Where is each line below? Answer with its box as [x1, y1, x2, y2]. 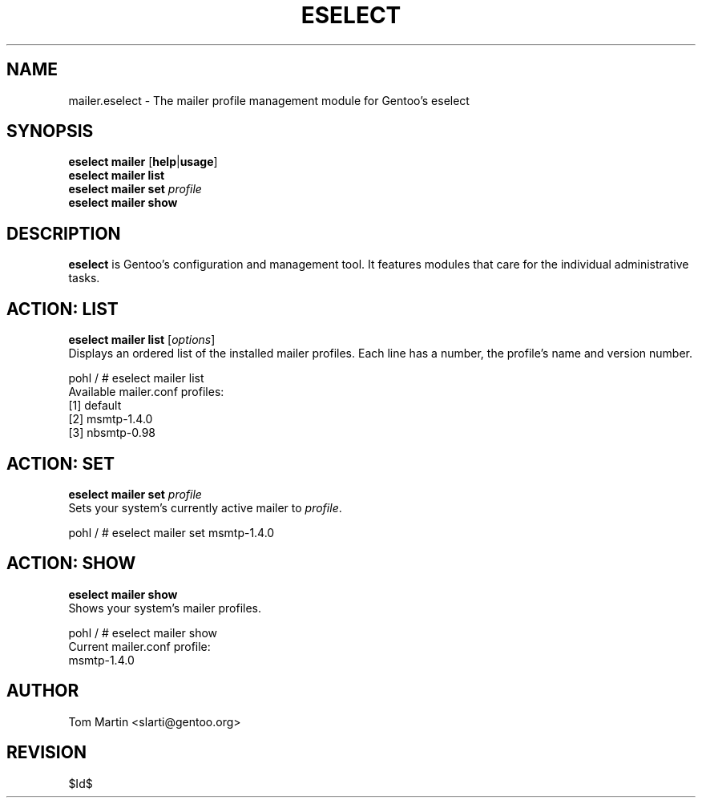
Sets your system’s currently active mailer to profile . [68, 500, 342, 515]
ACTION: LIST [6, 298, 119, 319]
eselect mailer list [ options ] [68, 333, 216, 347]
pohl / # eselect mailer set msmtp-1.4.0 [68, 525, 275, 539]
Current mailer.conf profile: [68, 639, 211, 653]
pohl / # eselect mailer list [68, 371, 204, 386]
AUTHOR [6, 681, 79, 701]
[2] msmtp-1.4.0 [68, 412, 153, 426]
